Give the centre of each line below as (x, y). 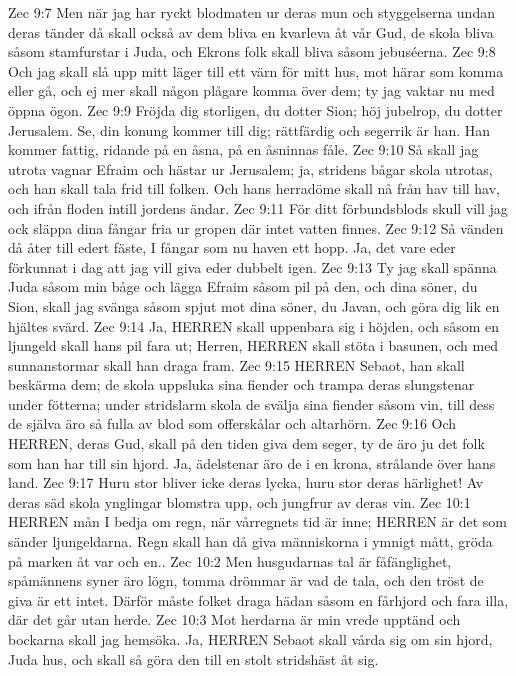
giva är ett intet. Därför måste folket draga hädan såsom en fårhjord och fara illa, (258, 599)
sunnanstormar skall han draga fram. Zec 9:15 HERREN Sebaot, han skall (236, 364)
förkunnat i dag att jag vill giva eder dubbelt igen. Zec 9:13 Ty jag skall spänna (252, 266)
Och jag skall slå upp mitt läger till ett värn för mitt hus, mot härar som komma (256, 70)
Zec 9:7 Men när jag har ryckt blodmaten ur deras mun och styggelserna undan (251, 12)
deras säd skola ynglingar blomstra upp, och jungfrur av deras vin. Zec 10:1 (239, 501)
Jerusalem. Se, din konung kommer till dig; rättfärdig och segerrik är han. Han (249, 129)
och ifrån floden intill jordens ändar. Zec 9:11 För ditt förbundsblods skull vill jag (258, 207)
